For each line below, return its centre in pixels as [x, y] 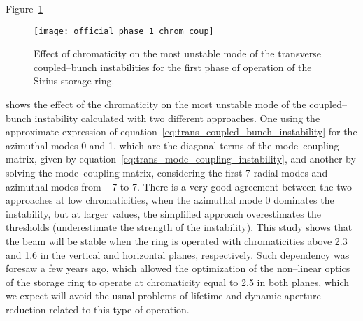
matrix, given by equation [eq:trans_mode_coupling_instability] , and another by [181, 159]
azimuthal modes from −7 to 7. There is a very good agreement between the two [179, 186]
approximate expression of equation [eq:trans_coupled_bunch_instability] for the [181, 132]
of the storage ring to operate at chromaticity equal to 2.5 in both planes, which [178, 282]
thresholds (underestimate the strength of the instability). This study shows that [179, 227]
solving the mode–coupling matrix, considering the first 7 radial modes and [167, 172]
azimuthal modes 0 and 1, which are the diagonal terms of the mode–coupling [172, 145]
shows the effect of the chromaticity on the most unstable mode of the [156, 104]
